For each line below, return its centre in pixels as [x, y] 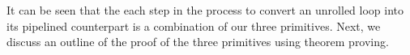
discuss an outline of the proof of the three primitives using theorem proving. [198, 42]
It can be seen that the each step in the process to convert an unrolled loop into [205, 10]
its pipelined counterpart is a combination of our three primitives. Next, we [194, 25]
